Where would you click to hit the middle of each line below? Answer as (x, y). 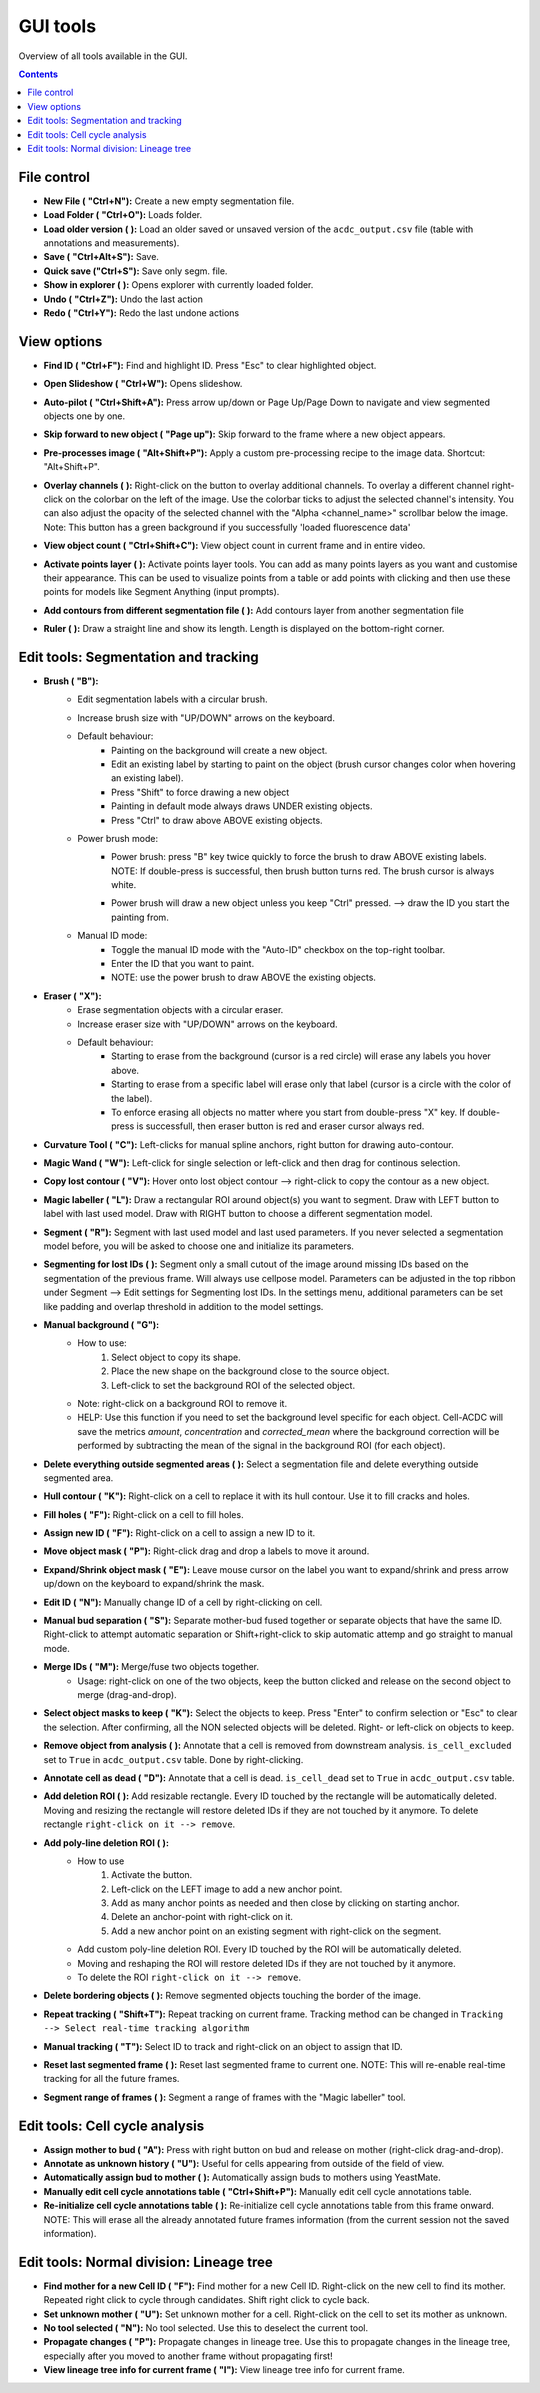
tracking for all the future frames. (111, 2079)
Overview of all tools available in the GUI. (103, 56)
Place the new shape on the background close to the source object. (250, 1371)
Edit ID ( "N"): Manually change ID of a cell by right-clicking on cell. (183, 1602)
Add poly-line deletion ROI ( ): (106, 1842)
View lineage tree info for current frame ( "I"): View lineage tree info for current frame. (224, 2370)
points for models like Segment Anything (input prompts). (161, 592)
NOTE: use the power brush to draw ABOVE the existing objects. (244, 977)
